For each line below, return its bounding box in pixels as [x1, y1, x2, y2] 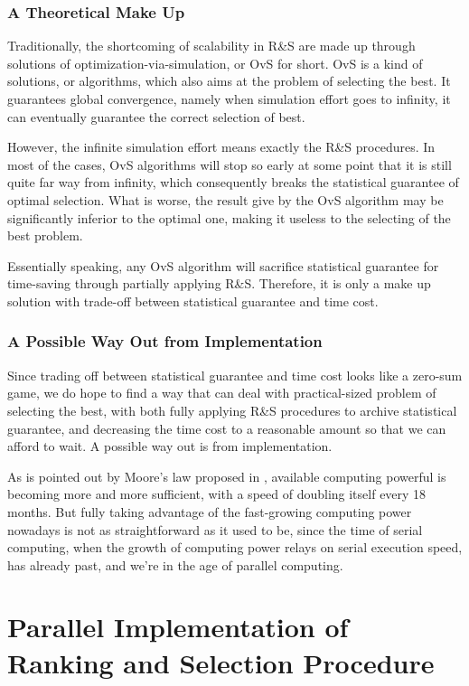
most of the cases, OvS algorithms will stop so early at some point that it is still [7, 155, 452, 174]
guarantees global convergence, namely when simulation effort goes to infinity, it [7, 89, 451, 108]
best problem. [7, 226, 83, 245]
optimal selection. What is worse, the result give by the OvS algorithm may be [7, 190, 444, 209]
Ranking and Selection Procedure [7, 644, 435, 681]
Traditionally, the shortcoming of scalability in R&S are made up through [7, 36, 416, 55]
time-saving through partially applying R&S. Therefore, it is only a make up [7, 274, 431, 293]
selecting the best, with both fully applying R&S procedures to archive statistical [7, 400, 457, 419]
